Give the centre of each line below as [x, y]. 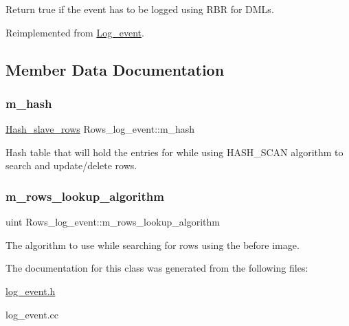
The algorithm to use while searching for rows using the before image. [153, 244]
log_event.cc [32, 314]
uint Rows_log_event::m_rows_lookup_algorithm [113, 222]
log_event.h [31, 291]
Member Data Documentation [115, 69]
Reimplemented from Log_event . [75, 32]
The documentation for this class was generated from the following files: [157, 268]
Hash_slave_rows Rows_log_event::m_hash [100, 129]
